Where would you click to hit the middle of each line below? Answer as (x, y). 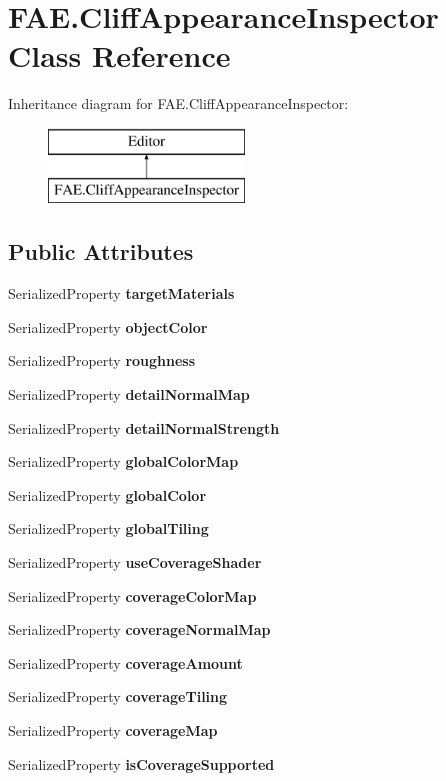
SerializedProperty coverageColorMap (132, 595)
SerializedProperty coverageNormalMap (139, 629)
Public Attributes (101, 251)
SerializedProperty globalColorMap (123, 461)
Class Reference (119, 55)
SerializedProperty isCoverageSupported (141, 763)
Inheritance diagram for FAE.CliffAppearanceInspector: (178, 103)
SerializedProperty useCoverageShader (135, 562)
